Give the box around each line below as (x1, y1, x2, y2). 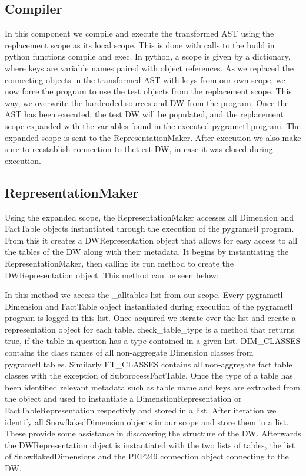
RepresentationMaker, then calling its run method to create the (5, 257, 234, 269)
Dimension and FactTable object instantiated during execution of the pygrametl (5, 300, 293, 312)
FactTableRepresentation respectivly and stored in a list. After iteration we (5, 404, 277, 416)
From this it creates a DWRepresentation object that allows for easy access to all (5, 234, 298, 246)
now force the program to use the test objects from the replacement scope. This (5, 85, 292, 97)
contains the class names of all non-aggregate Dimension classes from (5, 346, 254, 359)
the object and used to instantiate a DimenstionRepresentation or (5, 392, 242, 405)
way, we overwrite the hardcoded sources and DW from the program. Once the (5, 96, 289, 109)
